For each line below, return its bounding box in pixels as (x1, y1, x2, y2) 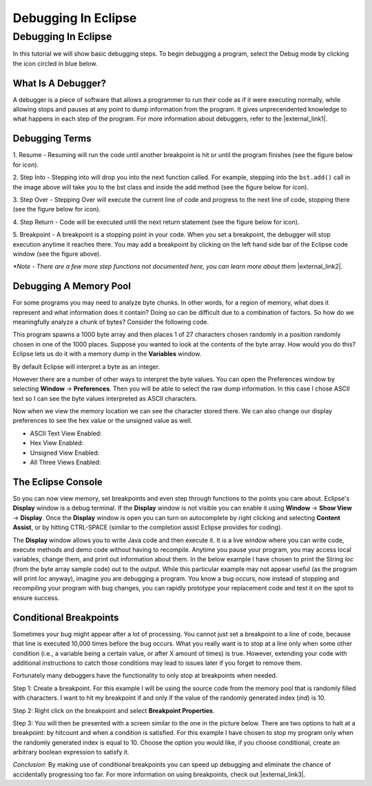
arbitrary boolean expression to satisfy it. (12, 748, 130, 756)
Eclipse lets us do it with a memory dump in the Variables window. (12, 350, 202, 358)
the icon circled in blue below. (12, 59, 98, 68)
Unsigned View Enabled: (30, 448, 100, 457)
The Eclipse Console (12, 476, 103, 488)
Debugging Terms (12, 133, 92, 145)
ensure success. (12, 593, 60, 602)
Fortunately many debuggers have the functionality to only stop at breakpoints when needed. (12, 672, 278, 680)
